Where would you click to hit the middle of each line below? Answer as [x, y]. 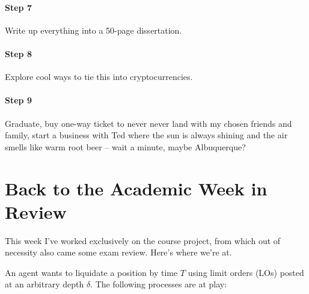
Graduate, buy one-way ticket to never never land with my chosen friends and [148, 123]
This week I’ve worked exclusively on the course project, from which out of [143, 240]
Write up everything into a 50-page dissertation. [93, 30]
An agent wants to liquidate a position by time [91, 272]
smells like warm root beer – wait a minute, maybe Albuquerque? [125, 146]
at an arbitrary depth [44, 284]
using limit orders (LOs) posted [246, 272]
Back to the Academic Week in [136, 188]
